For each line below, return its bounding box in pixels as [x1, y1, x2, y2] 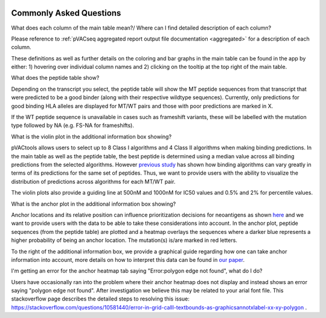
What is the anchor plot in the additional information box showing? [11, 200, 176, 207]
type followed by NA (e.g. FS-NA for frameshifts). [11, 122, 134, 129]
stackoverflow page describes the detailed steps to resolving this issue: [11, 295, 190, 302]
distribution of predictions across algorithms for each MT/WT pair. [11, 178, 176, 185]
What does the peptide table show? [11, 74, 100, 82]
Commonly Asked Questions [11, 8, 121, 18]
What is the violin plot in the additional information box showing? [11, 133, 172, 140]
